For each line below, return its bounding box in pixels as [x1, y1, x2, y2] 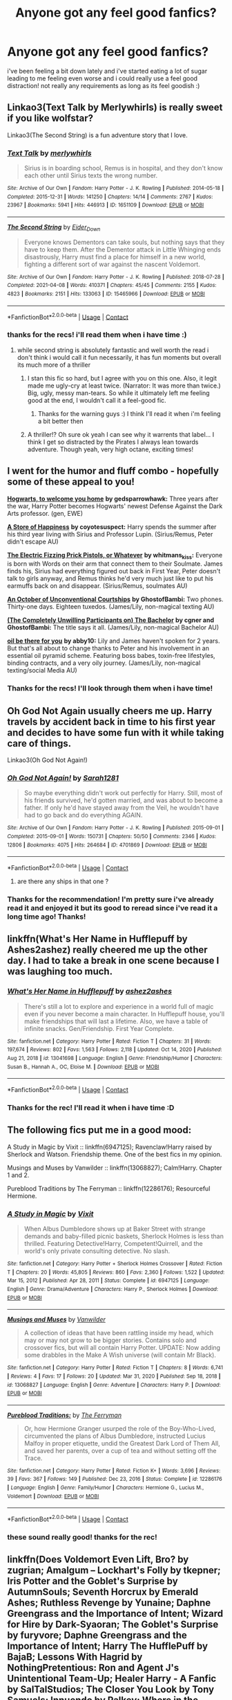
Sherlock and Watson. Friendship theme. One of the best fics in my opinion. [7, 1150, 222, 1159]
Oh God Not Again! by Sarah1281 [7, 773, 119, 783]
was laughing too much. [7, 966, 113, 978]
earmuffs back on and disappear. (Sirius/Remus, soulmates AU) [7, 582, 188, 590]
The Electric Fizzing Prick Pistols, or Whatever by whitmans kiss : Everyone [7, 550, 223, 561]
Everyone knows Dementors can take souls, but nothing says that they [23, 238, 225, 246]
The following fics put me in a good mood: [7, 1125, 192, 1136]
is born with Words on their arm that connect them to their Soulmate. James [7, 560, 223, 568]
